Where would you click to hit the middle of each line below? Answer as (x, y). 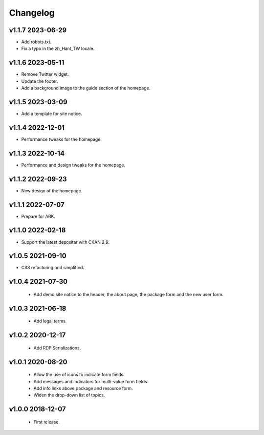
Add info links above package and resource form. (83, 388)
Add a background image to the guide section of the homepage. (86, 88)
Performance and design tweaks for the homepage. (73, 165)
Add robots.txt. (36, 42)
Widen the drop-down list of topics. (69, 395)
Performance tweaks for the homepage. (62, 139)
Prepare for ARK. (38, 216)
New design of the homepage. (52, 190)
